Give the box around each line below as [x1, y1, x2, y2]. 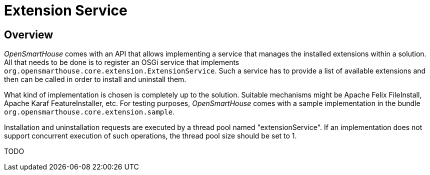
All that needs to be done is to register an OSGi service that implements [4, 58, 239, 67]
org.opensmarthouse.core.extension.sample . [4, 107, 175, 116]
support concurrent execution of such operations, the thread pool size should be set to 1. [4, 131, 297, 140]
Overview [4, 28, 53, 41]
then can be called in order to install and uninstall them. [4, 75, 186, 84]
